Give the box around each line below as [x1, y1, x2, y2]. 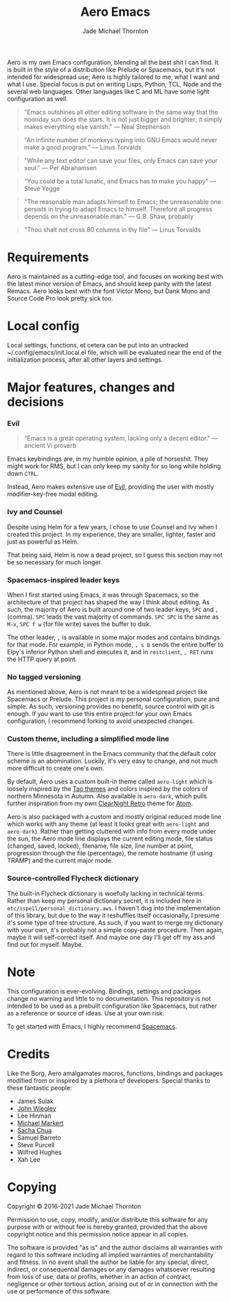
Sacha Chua [16, 1126, 52, 1134]
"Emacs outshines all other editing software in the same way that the [23, 108, 218, 116]
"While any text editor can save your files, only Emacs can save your [23, 156, 218, 165]
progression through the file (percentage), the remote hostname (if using [7, 849, 213, 857]
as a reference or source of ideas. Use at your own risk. [7, 1009, 165, 1017]
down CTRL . [7, 470, 39, 478]
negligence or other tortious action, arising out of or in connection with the [7, 1280, 218, 1288]
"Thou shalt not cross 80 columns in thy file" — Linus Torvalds [23, 225, 201, 233]
